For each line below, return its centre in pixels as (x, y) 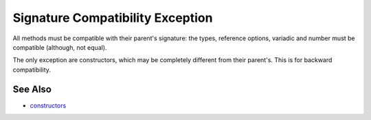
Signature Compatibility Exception (113, 18)
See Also (32, 89)
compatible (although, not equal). (60, 47)
